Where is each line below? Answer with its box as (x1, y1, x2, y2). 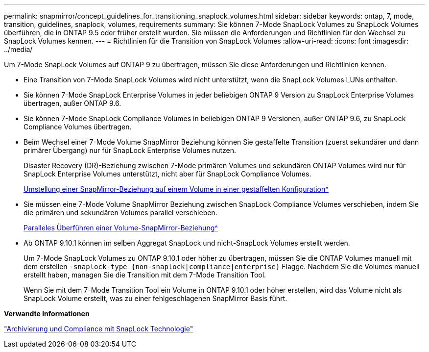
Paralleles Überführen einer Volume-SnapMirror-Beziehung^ (24, 224, 218, 232)
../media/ (4, 45, 33, 53)
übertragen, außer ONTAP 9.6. (24, 99, 121, 107)
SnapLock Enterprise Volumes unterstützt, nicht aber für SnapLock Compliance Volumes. (24, 170, 311, 178)
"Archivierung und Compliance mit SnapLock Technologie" (4, 325, 193, 333)
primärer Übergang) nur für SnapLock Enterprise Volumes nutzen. (24, 146, 237, 154)
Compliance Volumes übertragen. (24, 123, 132, 131)
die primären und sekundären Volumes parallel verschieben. (24, 208, 217, 217)
